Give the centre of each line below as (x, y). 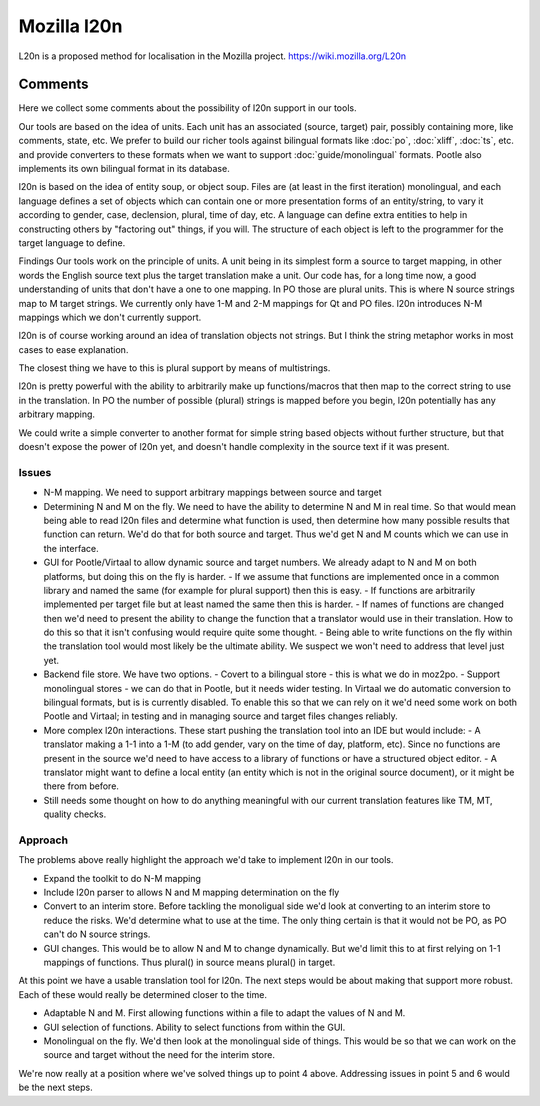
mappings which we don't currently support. (110, 317)
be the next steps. (56, 1087)
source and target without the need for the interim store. (159, 1055)
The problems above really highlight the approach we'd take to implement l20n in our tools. (206, 860)
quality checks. (75, 814)
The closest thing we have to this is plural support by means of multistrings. (174, 368)
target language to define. (72, 242)
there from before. (81, 786)
